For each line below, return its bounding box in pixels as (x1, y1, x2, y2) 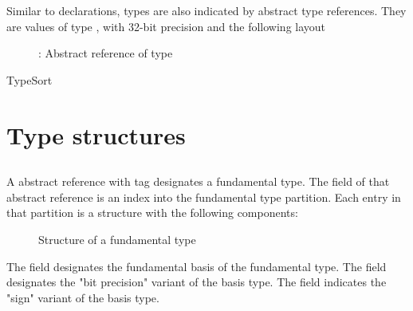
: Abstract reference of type (38, 45, 173, 61)
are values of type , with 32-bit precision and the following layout (6, 18, 326, 34)
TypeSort (6, 71, 53, 88)
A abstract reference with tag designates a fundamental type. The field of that (6, 173, 390, 190)
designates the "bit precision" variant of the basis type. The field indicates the (6, 274, 387, 290)
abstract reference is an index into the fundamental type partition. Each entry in (6, 188, 401, 205)
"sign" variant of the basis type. (6, 289, 159, 305)
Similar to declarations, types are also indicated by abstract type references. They (6, 2, 407, 18)
